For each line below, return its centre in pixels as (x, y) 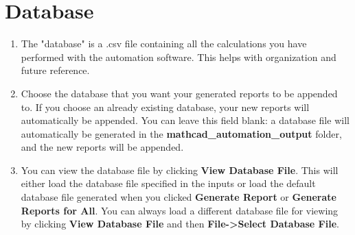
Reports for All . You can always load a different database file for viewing (180, 210)
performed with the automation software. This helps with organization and (179, 57)
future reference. (55, 70)
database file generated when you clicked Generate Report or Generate (179, 197)
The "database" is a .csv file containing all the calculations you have (164, 44)
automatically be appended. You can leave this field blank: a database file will (185, 120)
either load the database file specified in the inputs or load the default (168, 183)
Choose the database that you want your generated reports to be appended (179, 93)
